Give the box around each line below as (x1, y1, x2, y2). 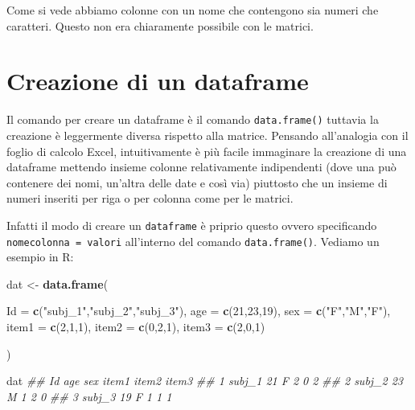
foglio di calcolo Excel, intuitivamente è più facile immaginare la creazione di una (6, 142, 407, 159)
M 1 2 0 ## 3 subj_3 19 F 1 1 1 (6, 387, 172, 404)
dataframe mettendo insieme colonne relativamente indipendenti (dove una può (6, 158, 397, 175)
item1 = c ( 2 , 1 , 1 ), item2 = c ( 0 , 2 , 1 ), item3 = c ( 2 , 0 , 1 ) (6, 318, 265, 335)
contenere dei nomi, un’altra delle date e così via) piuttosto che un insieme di (6, 174, 388, 191)
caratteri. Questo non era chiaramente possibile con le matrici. (6, 17, 314, 34)
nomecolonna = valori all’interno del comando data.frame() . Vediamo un (6, 232, 380, 249)
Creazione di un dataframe (6, 64, 309, 97)
